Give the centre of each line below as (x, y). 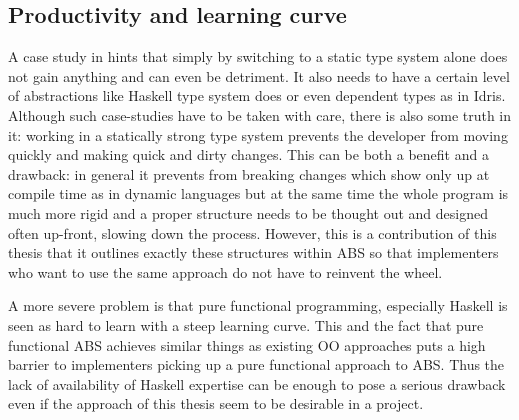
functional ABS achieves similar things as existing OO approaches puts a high (247, 344)
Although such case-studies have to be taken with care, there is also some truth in (260, 114)
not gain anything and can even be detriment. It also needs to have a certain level (259, 75)
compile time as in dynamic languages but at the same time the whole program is (258, 193)
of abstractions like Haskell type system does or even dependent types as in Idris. (257, 95)
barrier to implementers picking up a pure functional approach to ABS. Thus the (256, 364)
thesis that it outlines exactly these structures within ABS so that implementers (253, 252)
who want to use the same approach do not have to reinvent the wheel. (225, 271)
